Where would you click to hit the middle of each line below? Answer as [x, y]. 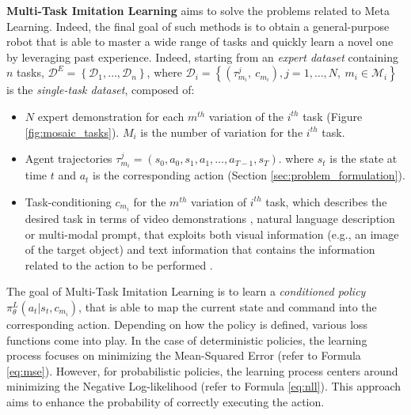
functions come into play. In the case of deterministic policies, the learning [187, 340]
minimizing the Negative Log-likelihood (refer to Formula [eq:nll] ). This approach [204, 386]
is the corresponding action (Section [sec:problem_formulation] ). [249, 175]
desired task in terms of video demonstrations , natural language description [210, 218]
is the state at [363, 158]
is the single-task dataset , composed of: [101, 90]
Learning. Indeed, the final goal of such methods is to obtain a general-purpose [198, 26]
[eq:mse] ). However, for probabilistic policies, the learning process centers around [202, 370]
